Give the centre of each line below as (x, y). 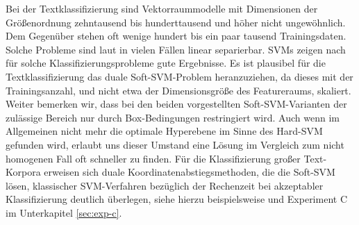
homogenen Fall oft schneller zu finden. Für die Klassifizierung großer (153, 158)
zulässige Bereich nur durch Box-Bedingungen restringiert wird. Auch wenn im (173, 117)
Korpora (23, 172)
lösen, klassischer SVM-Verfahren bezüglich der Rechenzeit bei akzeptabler (165, 185)
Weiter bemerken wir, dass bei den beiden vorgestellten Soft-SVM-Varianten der (176, 104)
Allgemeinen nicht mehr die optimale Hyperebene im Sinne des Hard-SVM (164, 131)
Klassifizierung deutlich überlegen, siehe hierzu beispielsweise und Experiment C (176, 199)
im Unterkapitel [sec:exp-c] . (64, 212)
